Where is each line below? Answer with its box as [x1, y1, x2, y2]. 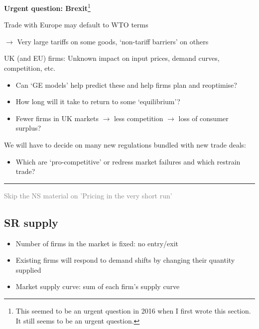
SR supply [4, 214, 58, 230]
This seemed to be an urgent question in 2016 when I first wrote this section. [15, 305, 251, 316]
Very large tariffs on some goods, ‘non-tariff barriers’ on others [17, 36, 209, 46]
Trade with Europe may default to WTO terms [4, 19, 148, 30]
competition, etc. [4, 63, 56, 73]
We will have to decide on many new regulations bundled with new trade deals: [4, 140, 246, 150]
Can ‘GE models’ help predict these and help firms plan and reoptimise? [15, 79, 237, 90]
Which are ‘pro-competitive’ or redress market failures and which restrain [15, 156, 241, 166]
